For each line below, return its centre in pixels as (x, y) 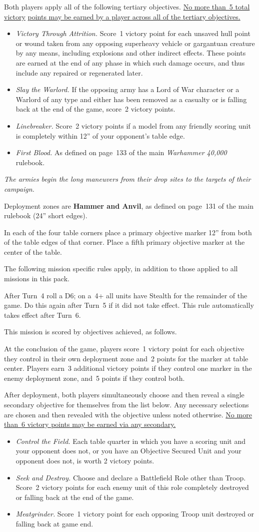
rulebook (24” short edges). (46, 215)
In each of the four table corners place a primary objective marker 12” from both (128, 232)
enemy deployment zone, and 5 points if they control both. (94, 378)
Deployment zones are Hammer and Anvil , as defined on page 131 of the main (129, 205)
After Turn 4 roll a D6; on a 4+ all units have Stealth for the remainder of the (126, 295)
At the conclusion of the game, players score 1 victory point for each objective (124, 349)
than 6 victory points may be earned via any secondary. (90, 424)
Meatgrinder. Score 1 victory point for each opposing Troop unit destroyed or (135, 514)
